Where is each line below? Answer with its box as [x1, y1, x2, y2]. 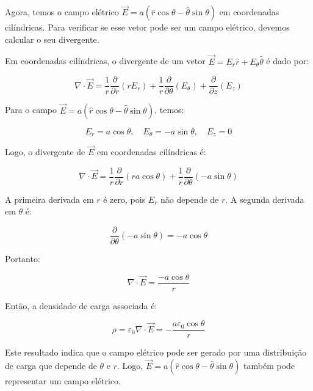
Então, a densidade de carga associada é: [5, 299, 157, 312]
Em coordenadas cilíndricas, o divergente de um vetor [5, 54, 206, 67]
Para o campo [5, 103, 57, 116]
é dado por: [266, 54, 309, 67]
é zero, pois [103, 192, 146, 205]
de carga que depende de [5, 359, 97, 372]
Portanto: [5, 252, 40, 265]
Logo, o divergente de [5, 145, 85, 158]
